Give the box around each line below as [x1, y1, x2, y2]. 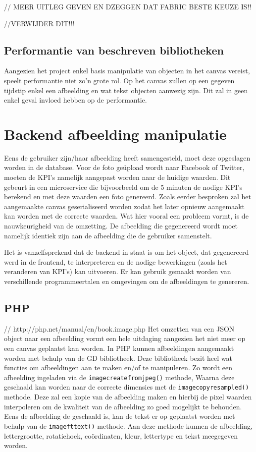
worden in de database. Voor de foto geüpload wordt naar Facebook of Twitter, [4, 162, 245, 172]
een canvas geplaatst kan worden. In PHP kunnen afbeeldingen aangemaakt [4, 343, 234, 353]
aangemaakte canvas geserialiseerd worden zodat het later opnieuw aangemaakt [4, 201, 245, 211]
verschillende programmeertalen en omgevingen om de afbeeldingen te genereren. [4, 276, 249, 286]
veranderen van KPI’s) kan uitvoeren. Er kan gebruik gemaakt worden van [4, 266, 231, 277]
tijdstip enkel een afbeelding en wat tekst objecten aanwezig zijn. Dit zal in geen [4, 85, 248, 95]
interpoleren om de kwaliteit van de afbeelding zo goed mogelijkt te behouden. [4, 401, 242, 411]
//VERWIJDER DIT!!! [4, 18, 75, 28]
